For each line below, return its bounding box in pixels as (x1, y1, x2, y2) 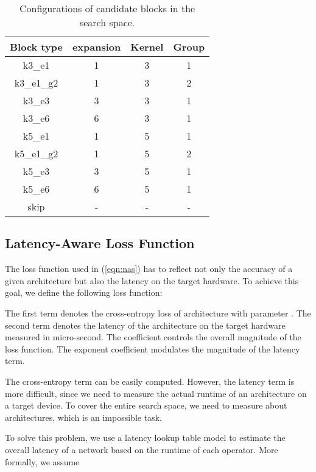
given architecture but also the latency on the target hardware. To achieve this (5, 274, 299, 287)
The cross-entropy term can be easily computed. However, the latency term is (5, 374, 295, 387)
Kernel (130, 40, 164, 54)
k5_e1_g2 (14, 146, 58, 160)
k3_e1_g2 (14, 76, 58, 90)
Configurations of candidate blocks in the (19, 1, 195, 15)
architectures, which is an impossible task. (5, 410, 162, 423)
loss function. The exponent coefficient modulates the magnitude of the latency (5, 342, 300, 355)
